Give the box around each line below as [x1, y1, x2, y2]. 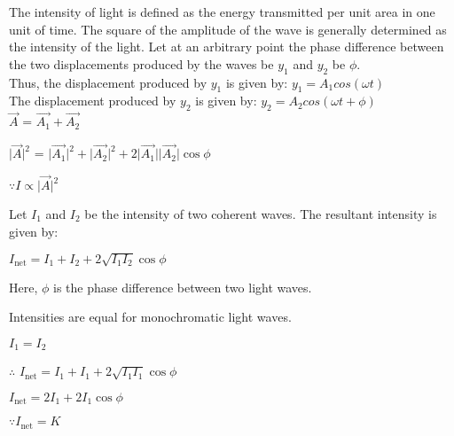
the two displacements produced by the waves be [9, 54, 274, 73]
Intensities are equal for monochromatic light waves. [9, 308, 292, 326]
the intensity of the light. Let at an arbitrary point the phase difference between [9, 37, 444, 56]
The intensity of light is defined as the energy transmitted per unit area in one [9, 3, 435, 20]
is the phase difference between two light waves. [53, 277, 312, 296]
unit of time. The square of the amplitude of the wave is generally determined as [9, 19, 447, 38]
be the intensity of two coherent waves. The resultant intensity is [84, 205, 437, 223]
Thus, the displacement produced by [9, 73, 207, 91]
